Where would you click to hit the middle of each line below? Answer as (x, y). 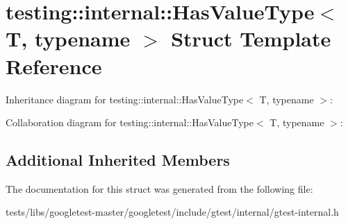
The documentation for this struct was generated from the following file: (159, 188)
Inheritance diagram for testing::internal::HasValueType (125, 99)
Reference (54, 66)
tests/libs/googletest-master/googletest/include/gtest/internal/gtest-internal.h (172, 212)
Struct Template (251, 38)
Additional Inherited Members (118, 160)
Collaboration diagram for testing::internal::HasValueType (130, 122)
